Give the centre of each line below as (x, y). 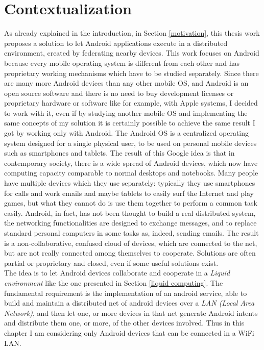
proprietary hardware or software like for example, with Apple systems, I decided (131, 103)
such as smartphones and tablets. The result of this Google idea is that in (119, 153)
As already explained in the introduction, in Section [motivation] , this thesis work (132, 33)
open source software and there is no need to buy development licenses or (119, 93)
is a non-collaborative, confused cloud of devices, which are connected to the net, (131, 243)
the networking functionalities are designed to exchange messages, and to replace (130, 223)
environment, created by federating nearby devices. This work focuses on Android (132, 53)
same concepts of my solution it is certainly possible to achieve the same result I (130, 123)
